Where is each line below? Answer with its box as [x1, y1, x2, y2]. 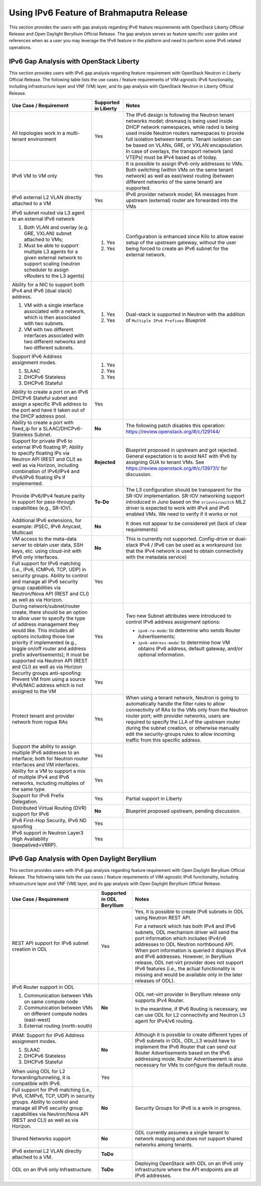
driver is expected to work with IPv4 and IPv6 [126, 505, 230, 512]
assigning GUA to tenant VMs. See [126, 459, 204, 465]
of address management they [12, 621, 79, 628]
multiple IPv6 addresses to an [12, 749, 80, 756]
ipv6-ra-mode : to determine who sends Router [138, 627, 241, 634]
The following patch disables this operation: [126, 422, 226, 429]
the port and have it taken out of [12, 407, 86, 414]
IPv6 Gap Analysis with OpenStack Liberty [9, 57, 140, 65]
